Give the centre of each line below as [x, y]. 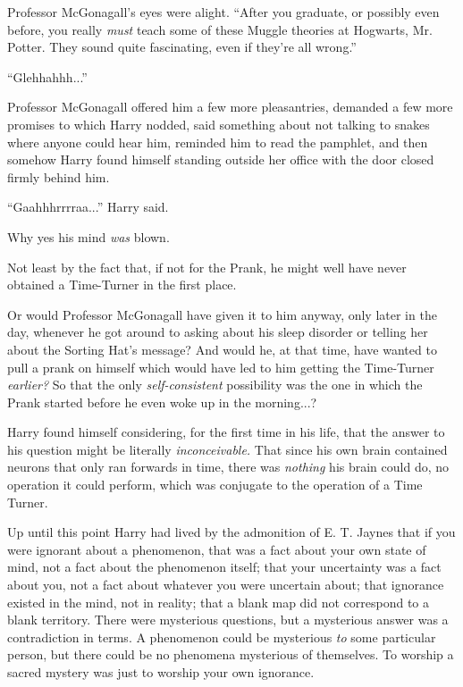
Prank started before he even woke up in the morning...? [162, 402]
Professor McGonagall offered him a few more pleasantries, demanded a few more [230, 107]
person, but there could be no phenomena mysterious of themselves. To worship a [231, 654]
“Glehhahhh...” [47, 76]
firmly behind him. [59, 176]
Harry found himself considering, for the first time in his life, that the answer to [226, 432]
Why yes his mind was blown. [88, 236]
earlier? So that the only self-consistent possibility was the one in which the [215, 385]
